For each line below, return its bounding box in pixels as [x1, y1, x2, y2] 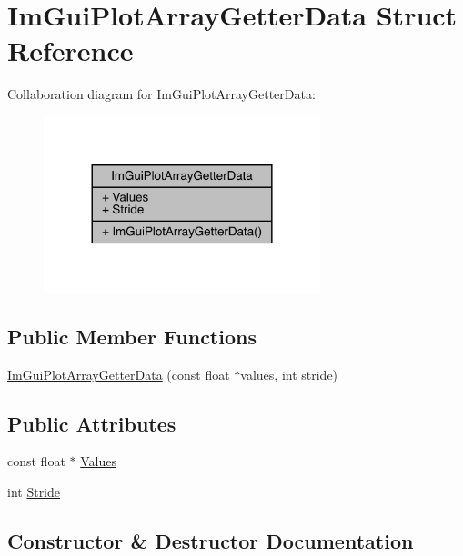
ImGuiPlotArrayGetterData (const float [7, 364, 230, 383]
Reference [7, 32, 134, 69]
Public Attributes [7, 409, 176, 437]
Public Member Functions [7, 322, 257, 350]
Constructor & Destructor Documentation [7, 526, 414, 554]
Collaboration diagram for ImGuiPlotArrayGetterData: [7, 84, 316, 104]
